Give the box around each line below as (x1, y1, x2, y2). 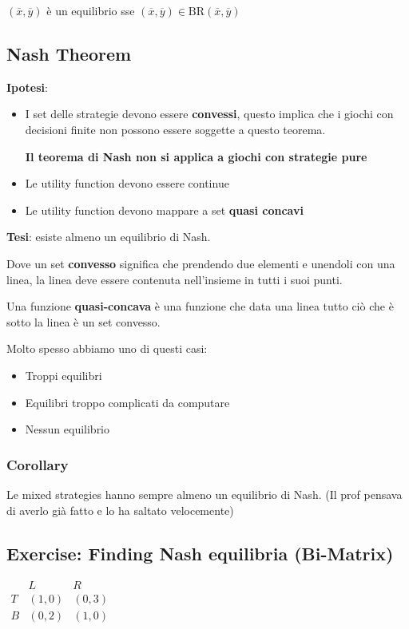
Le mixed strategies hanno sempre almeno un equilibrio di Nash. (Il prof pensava (6, 485, 403, 502)
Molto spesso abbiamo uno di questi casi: (6, 340, 208, 357)
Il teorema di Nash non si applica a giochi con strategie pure (25, 148, 367, 164)
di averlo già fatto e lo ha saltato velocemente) (6, 501, 234, 518)
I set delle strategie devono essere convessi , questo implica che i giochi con (25, 105, 394, 122)
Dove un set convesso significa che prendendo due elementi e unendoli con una (6, 255, 395, 271)
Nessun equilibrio (25, 421, 110, 437)
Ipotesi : (6, 78, 48, 95)
